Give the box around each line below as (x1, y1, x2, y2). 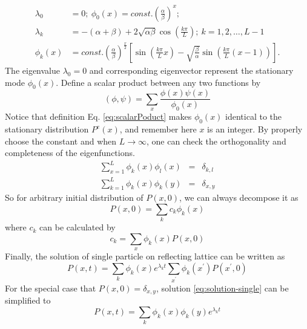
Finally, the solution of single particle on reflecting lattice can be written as (5, 250, 285, 262)
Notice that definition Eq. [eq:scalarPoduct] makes (5, 110, 192, 123)
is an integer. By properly (207, 123, 303, 135)
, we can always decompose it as (179, 191, 299, 204)
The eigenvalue (5, 64, 60, 76)
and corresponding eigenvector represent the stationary (89, 64, 294, 76)
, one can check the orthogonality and (147, 134, 286, 147)
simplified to (5, 294, 51, 307)
